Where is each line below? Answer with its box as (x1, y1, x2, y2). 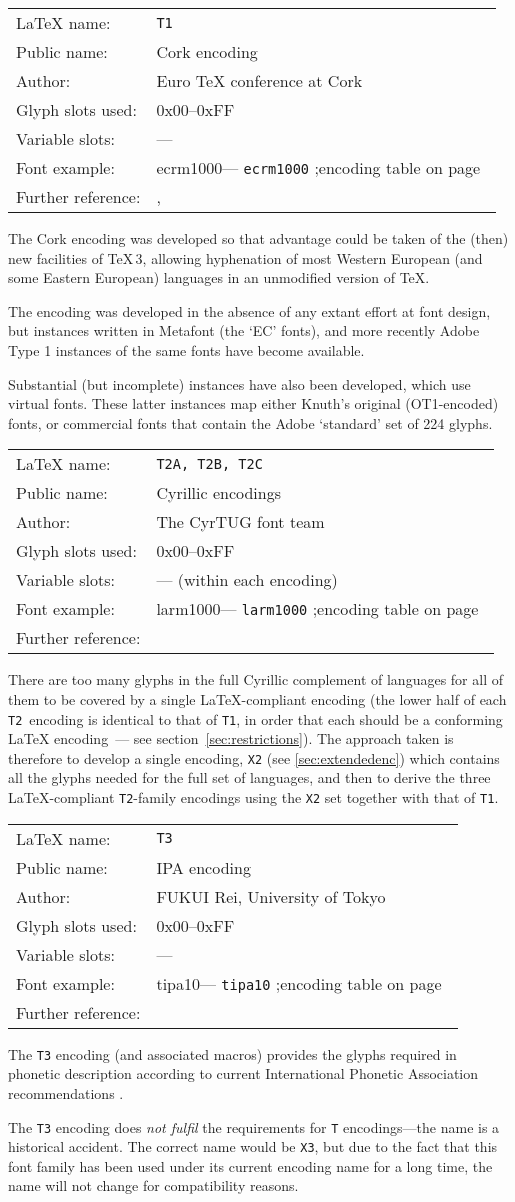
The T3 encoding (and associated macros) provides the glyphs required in (8, 1043, 457, 1064)
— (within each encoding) (156, 568, 338, 592)
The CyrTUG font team (156, 510, 325, 534)
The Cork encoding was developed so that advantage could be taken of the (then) (8, 228, 509, 248)
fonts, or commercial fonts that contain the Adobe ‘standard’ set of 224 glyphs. (8, 412, 493, 433)
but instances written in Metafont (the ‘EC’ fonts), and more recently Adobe (8, 320, 480, 341)
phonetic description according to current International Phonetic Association (8, 1063, 479, 1084)
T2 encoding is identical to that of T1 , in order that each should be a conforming (8, 708, 503, 729)
